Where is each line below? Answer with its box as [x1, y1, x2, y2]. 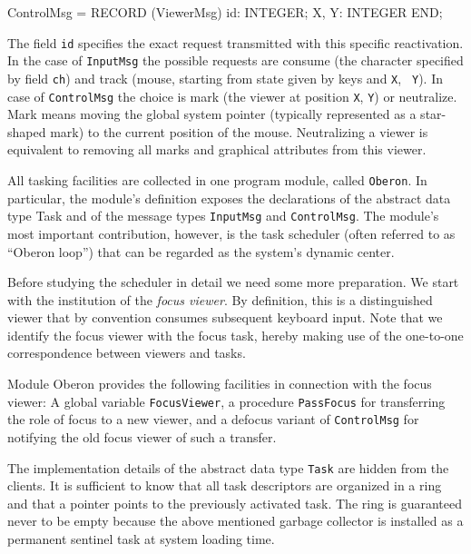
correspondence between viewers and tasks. [7, 343, 246, 362]
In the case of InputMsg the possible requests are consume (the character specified [7, 51, 464, 70]
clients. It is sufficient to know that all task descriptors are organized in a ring [7, 476, 442, 495]
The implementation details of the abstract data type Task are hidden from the [7, 458, 449, 477]
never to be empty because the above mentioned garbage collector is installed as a [7, 511, 464, 530]
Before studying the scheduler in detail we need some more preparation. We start [7, 272, 459, 292]
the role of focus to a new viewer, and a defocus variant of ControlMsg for [7, 410, 419, 429]
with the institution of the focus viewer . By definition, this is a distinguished [7, 290, 433, 309]
